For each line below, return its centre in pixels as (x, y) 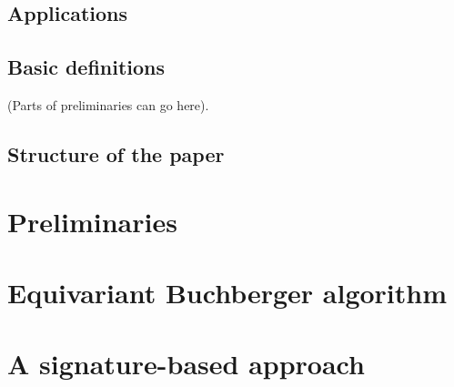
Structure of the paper (116, 153)
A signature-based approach (186, 364)
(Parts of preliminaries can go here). (108, 104)
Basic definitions (86, 67)
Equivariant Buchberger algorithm (227, 292)
